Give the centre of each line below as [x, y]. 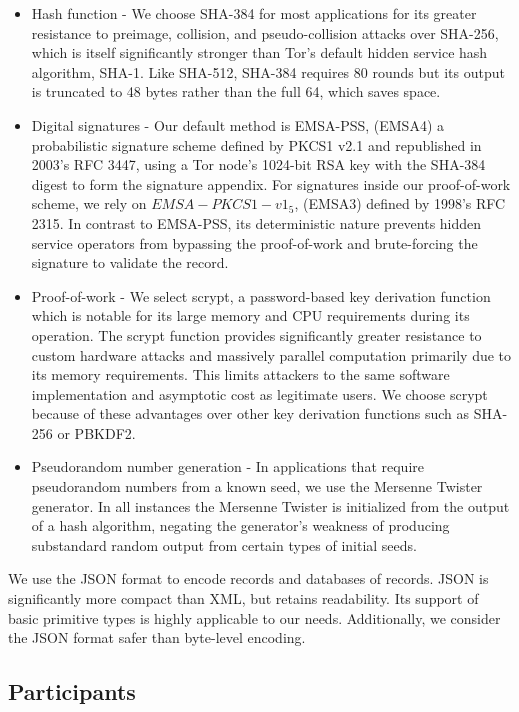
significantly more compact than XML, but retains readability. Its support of [243, 598]
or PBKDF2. [96, 432]
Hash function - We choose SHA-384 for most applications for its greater [254, 13]
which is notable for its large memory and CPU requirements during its [250, 315]
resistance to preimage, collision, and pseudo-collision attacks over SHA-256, [265, 32]
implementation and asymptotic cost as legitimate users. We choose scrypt [259, 393]
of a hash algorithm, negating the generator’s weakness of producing [240, 525]
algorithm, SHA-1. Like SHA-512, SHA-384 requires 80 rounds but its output [268, 71]
